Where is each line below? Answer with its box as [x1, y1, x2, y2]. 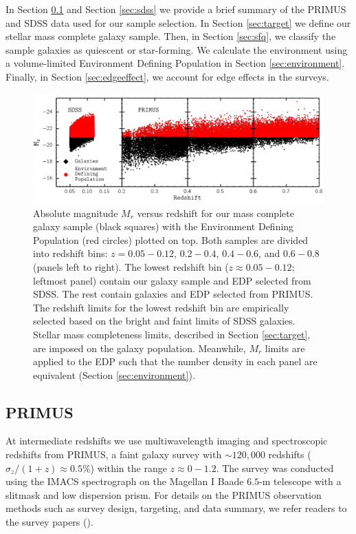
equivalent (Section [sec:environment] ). [33, 367, 195, 382]
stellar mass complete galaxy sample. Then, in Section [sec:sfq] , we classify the [5, 29, 336, 43]
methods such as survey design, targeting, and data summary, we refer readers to [5, 501, 347, 515]
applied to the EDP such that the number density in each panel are [33, 354, 318, 369]
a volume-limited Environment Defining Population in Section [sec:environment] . [5, 56, 345, 70]
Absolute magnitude [33, 205, 118, 220]
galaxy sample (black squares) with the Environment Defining [33, 219, 294, 234]
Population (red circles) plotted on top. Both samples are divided [33, 232, 309, 247]
